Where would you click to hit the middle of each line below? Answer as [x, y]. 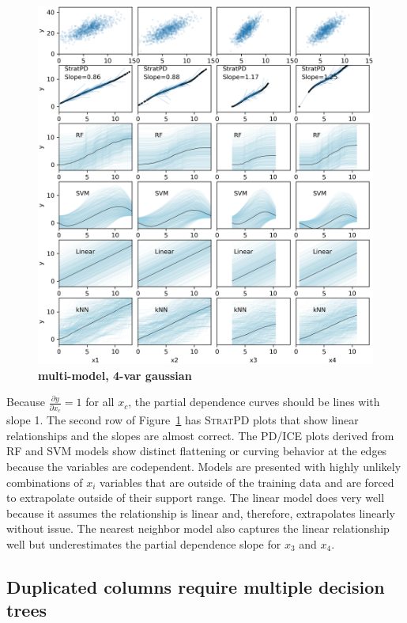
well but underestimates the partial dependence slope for [144, 543]
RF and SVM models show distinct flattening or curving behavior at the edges [197, 451]
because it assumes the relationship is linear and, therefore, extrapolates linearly [201, 513]
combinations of [45, 482]
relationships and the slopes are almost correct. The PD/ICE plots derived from [200, 435]
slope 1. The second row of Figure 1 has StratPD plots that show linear [183, 420]
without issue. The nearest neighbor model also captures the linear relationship [198, 528]
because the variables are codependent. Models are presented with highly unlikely [204, 466]
